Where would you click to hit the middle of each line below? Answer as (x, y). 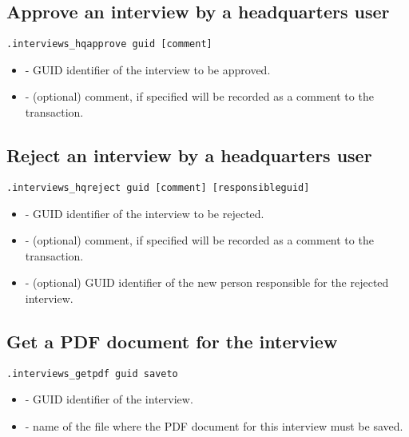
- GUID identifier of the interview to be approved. (148, 69)
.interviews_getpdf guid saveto (92, 373)
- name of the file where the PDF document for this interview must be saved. (214, 425)
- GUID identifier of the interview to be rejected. (145, 213)
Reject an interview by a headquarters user (189, 155)
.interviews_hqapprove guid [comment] (109, 44)
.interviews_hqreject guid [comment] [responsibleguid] (158, 187)
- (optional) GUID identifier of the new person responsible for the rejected (207, 282)
